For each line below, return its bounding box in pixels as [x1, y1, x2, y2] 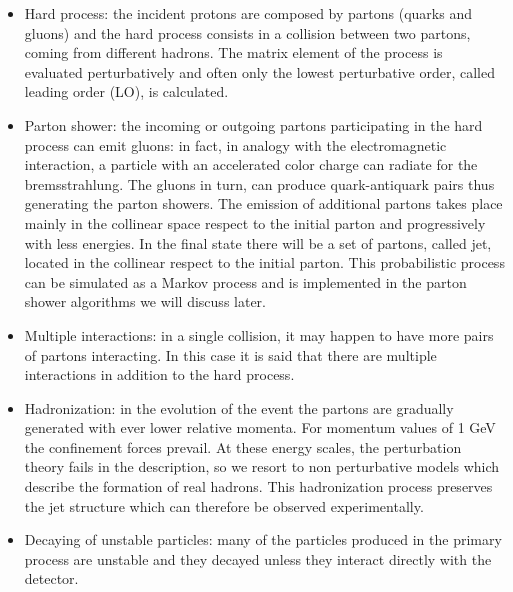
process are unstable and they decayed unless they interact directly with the [24, 548, 492, 569]
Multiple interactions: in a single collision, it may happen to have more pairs [24, 324, 494, 345]
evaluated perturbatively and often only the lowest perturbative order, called [24, 61, 495, 82]
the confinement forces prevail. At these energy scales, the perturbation [24, 436, 462, 457]
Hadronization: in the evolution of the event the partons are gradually [24, 397, 454, 418]
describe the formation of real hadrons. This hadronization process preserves [24, 476, 493, 497]
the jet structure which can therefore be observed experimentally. [24, 495, 424, 516]
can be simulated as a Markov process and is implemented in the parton [24, 271, 467, 292]
